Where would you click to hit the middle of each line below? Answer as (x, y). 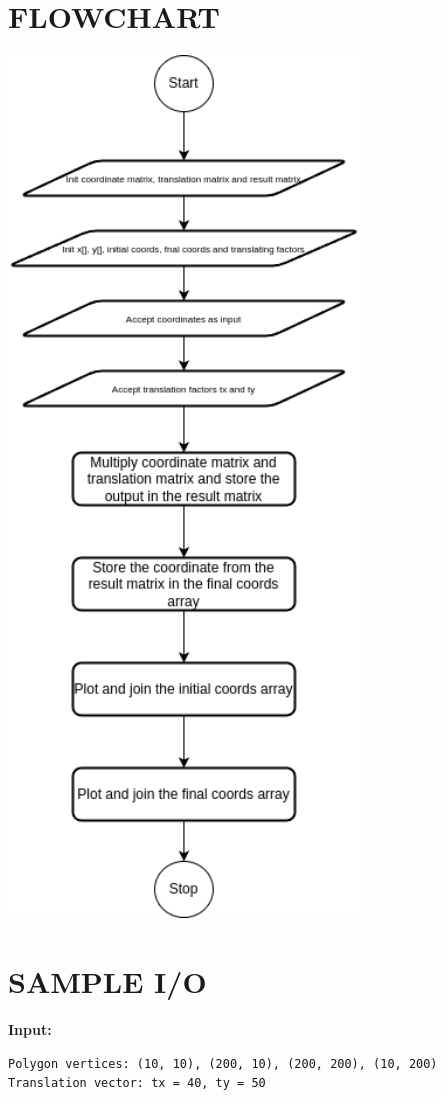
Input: (30, 1029)
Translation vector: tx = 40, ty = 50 (137, 1083)
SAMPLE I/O (107, 981)
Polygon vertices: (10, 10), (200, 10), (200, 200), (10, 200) (223, 1063)
